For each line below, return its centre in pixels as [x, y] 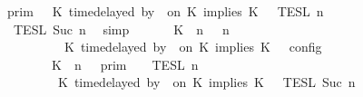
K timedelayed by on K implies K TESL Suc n [206, 82]
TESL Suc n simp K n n [121, 29]
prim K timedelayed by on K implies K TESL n [165, 11]
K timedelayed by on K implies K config [193, 47]
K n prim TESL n [125, 64]
